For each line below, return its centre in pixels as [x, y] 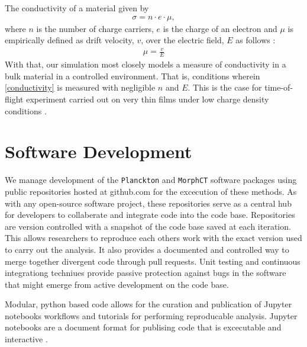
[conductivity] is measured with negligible [80, 87]
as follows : [256, 40]
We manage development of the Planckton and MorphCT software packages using [151, 180]
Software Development [98, 151]
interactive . [26, 339]
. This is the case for [225, 87]
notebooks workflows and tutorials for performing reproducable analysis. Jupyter [151, 315]
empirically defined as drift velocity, [70, 40]
